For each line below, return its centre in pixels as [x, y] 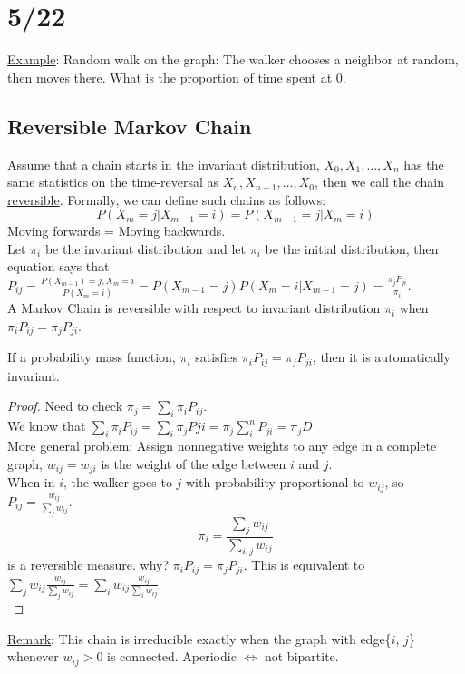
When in [31, 482]
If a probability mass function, [92, 357]
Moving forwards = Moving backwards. [116, 231]
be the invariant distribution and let [145, 248]
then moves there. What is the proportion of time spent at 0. [177, 77]
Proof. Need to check [65, 406]
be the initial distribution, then [352, 248]
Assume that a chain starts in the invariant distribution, [164, 164]
